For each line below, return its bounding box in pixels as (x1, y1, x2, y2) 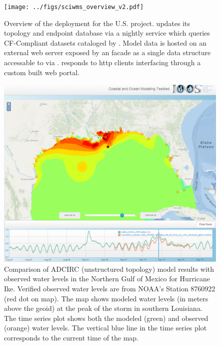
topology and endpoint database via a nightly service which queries (4, 28, 210, 38)
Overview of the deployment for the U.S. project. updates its (4, 18, 190, 28)
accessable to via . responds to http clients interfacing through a (4, 57, 201, 68)
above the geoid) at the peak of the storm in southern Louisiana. (4, 303, 202, 313)
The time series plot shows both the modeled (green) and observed (4, 312, 208, 323)
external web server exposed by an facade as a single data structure (4, 47, 211, 58)
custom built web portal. (4, 67, 80, 77)
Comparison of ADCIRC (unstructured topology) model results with (4, 263, 214, 274)
